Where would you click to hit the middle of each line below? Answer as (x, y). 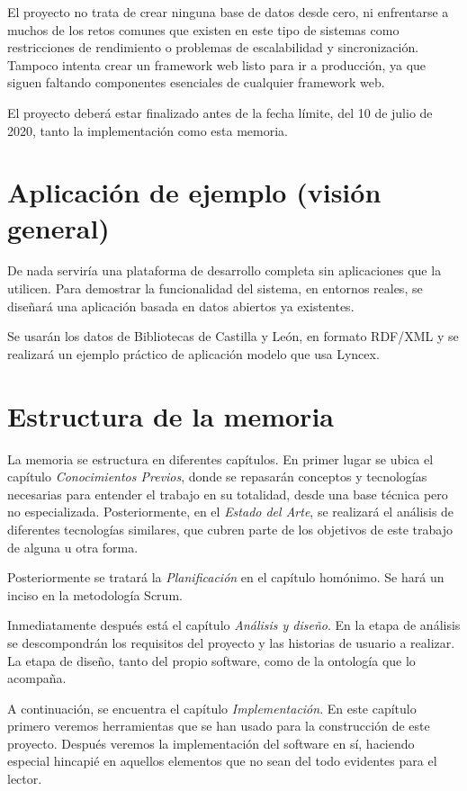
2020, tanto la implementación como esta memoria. (148, 130)
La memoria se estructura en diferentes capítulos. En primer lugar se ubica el (220, 458)
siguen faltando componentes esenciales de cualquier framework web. (196, 82)
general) (58, 227)
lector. (25, 779)
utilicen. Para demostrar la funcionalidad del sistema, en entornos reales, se (215, 288)
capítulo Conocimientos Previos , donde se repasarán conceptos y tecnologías (217, 476)
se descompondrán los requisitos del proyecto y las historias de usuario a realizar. (231, 642)
